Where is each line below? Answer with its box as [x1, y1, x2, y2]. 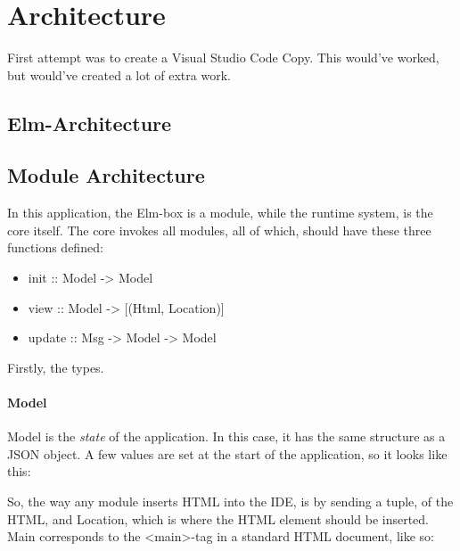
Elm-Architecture [7, 109, 172, 136]
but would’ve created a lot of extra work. [7, 65, 231, 84]
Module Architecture [7, 161, 205, 189]
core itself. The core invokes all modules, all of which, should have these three [7, 220, 431, 239]
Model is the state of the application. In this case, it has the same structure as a [7, 427, 446, 446]
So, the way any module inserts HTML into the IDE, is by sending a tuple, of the [7, 492, 454, 511]
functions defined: [7, 238, 103, 257]
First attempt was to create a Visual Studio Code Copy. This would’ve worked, [7, 48, 439, 67]
